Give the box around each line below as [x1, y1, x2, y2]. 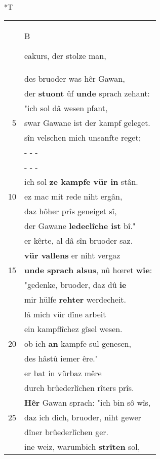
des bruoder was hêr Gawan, [24, 72, 125, 84]
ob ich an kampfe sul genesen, [24, 337, 131, 349]
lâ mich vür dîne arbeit [24, 308, 106, 320]
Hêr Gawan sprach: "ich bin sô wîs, [24, 396, 151, 408]
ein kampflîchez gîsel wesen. [24, 322, 123, 335]
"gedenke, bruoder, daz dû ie [24, 278, 127, 290]
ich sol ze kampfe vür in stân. [24, 175, 138, 187]
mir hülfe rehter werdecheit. [24, 293, 127, 305]
